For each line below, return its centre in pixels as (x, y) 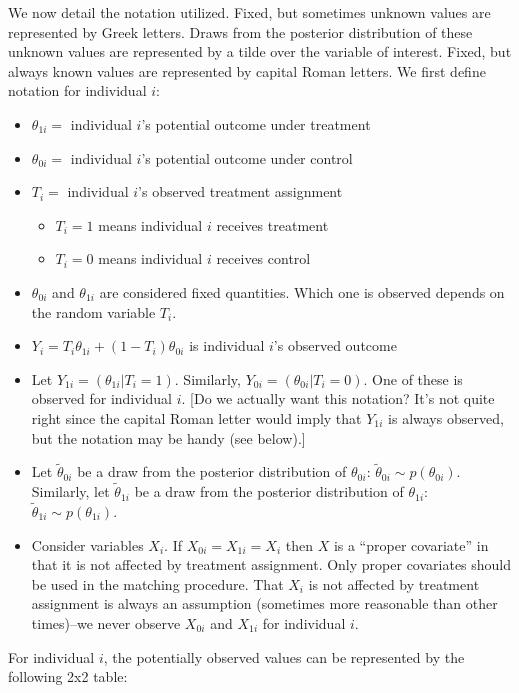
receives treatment (272, 224)
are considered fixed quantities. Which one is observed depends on (302, 291)
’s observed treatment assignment (240, 191)
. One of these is (413, 378)
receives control (263, 258)
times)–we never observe (106, 622)
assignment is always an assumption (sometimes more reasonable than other (264, 603)
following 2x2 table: (68, 676)
